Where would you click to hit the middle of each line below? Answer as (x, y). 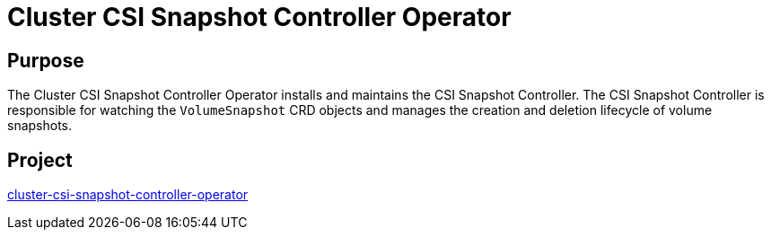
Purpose (46, 60)
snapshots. (40, 126)
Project (40, 160)
